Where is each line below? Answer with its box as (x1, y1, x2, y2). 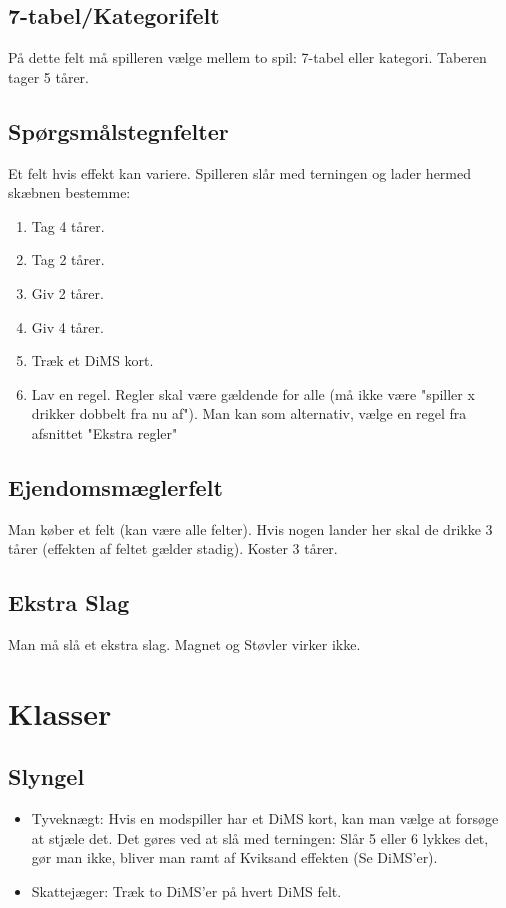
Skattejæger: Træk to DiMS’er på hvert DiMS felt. (31, 881, 342, 902)
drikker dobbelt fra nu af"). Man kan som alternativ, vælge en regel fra (31, 403, 467, 424)
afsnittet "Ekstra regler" (31, 422, 178, 443)
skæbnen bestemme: (8, 182, 131, 203)
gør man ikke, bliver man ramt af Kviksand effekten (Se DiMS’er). (31, 847, 438, 868)
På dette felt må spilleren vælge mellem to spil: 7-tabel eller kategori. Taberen (8, 47, 487, 68)
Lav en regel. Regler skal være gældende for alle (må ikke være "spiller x (31, 383, 475, 404)
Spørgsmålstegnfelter (8, 115, 229, 146)
